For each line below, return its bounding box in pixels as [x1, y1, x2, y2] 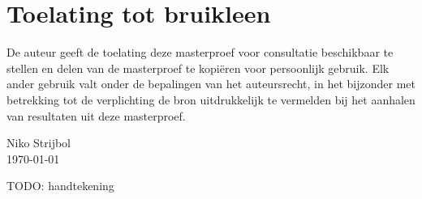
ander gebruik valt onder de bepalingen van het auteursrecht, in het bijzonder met [6, 75, 416, 92]
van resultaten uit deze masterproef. [6, 107, 186, 124]
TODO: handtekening [6, 177, 114, 194]
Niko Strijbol [6, 134, 71, 151]
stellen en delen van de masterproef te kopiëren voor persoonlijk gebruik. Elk [6, 59, 390, 76]
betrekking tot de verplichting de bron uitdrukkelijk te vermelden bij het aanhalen [6, 91, 416, 108]
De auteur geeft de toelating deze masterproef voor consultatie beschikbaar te [6, 44, 394, 61]
